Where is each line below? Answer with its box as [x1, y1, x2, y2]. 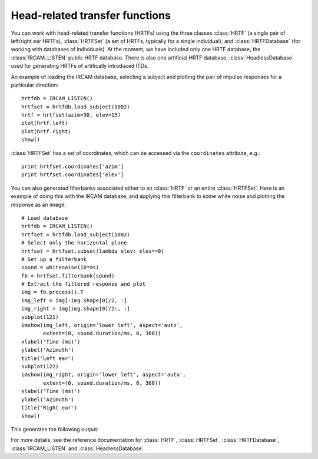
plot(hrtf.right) [21, 128, 71, 135]
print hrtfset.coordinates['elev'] [21, 171, 124, 178]
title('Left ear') [21, 355, 75, 362]
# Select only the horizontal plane [21, 239, 127, 246]
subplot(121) [21, 313, 59, 321]
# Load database [21, 214, 68, 221]
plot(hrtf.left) [21, 120, 68, 127]
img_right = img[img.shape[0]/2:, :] [21, 305, 131, 312]
